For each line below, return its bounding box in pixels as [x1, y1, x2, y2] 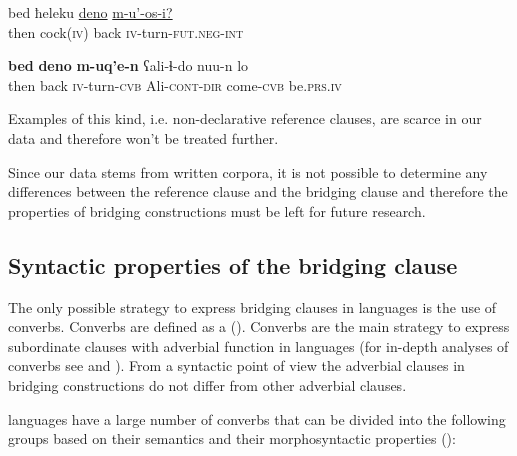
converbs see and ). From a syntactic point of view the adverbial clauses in [8, 355, 465, 376]
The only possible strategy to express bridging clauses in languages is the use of [8, 296, 497, 317]
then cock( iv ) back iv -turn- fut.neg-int [8, 21, 244, 42]
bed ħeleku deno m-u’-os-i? [8, 2, 173, 22]
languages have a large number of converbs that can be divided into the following [8, 408, 506, 429]
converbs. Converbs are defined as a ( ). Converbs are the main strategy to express [8, 316, 510, 337]
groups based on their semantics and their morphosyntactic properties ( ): [8, 428, 456, 449]
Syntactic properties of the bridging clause [8, 249, 458, 280]
